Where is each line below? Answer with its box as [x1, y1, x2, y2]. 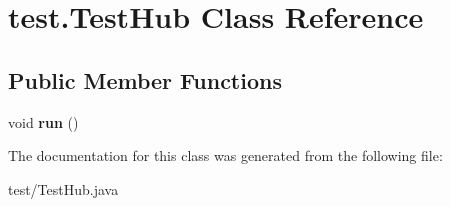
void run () [8, 111, 79, 132]
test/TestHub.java [8, 178, 119, 199]
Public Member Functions [8, 64, 282, 95]
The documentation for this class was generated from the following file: [8, 145, 443, 166]
